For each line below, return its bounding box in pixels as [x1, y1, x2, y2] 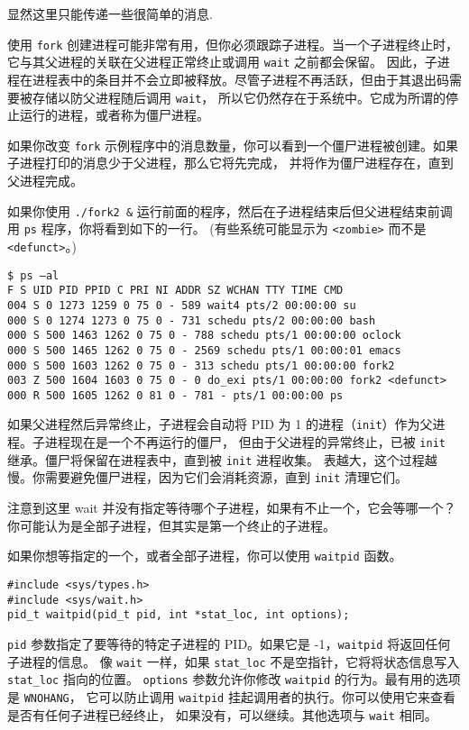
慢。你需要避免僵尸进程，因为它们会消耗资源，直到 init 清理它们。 [7, 468, 408, 487]
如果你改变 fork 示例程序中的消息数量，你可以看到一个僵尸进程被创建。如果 [7, 135, 458, 154]
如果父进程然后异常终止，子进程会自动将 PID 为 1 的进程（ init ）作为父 [7, 415, 433, 433]
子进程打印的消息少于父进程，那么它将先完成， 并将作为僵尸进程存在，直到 [7, 153, 454, 172]
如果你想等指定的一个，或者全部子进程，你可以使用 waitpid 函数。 [7, 546, 402, 565]
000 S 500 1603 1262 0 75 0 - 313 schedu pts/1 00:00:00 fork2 [7, 359, 395, 372]
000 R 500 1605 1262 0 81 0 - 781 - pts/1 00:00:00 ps [7, 388, 344, 402]
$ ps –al [7, 269, 60, 282]
